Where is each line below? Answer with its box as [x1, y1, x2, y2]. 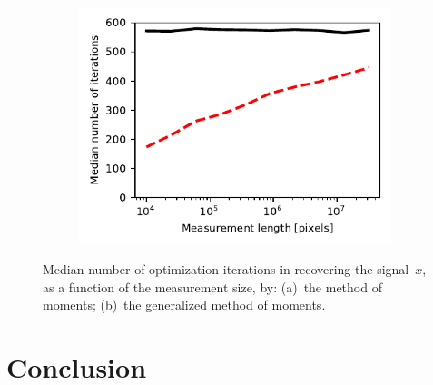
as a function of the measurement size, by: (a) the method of [43, 277, 382, 296]
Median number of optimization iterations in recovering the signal [43, 260, 409, 279]
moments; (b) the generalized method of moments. [43, 295, 326, 314]
